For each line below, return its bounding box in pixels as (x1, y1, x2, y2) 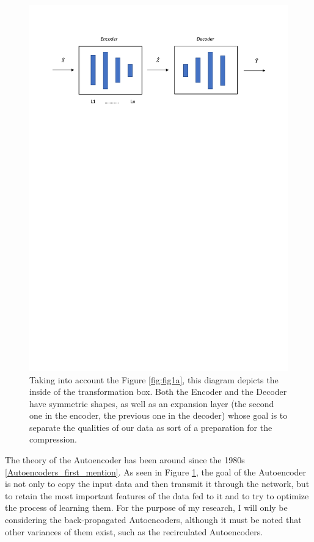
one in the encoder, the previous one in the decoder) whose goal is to (29, 409, 288, 422)
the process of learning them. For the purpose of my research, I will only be (5, 501, 288, 514)
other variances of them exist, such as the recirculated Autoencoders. (5, 525, 263, 538)
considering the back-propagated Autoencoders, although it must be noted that (5, 513, 302, 526)
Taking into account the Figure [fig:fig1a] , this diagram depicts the (29, 373, 279, 386)
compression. (29, 433, 77, 446)
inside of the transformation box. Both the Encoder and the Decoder (29, 385, 287, 398)
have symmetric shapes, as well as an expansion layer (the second (29, 397, 274, 410)
